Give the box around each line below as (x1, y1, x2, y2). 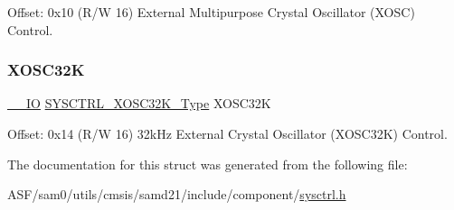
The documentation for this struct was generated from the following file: (7, 154, 408, 173)
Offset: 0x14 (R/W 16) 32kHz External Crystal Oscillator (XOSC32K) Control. (7, 124, 448, 142)
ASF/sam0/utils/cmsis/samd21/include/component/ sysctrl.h (7, 185, 346, 204)
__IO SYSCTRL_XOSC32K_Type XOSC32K (7, 94, 271, 113)
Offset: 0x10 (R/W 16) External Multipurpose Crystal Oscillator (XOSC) (7, 3, 415, 21)
